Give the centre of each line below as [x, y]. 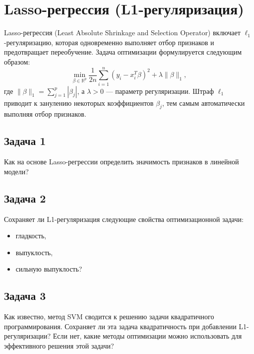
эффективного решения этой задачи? [59, 345]
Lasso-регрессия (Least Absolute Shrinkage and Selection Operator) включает [122, 33]
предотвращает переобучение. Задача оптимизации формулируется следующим [123, 52]
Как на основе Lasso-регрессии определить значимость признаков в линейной [122, 162]
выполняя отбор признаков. [45, 114]
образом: [17, 61]
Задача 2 [25, 198]
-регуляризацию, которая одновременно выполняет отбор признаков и [109, 42]
